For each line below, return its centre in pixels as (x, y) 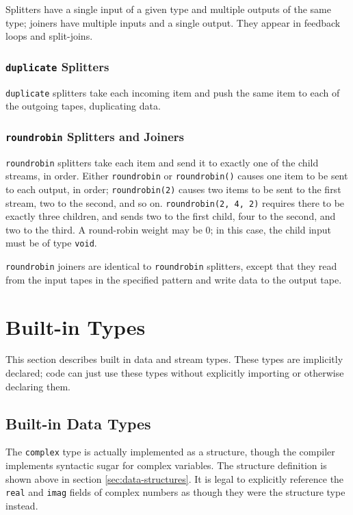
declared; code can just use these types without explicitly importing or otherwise (175, 373)
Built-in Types (76, 326)
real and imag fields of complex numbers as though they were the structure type (175, 492)
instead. (22, 505)
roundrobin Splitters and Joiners (95, 136)
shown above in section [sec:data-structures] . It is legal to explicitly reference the (175, 478)
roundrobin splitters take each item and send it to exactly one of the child (162, 162)
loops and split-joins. (49, 36)
